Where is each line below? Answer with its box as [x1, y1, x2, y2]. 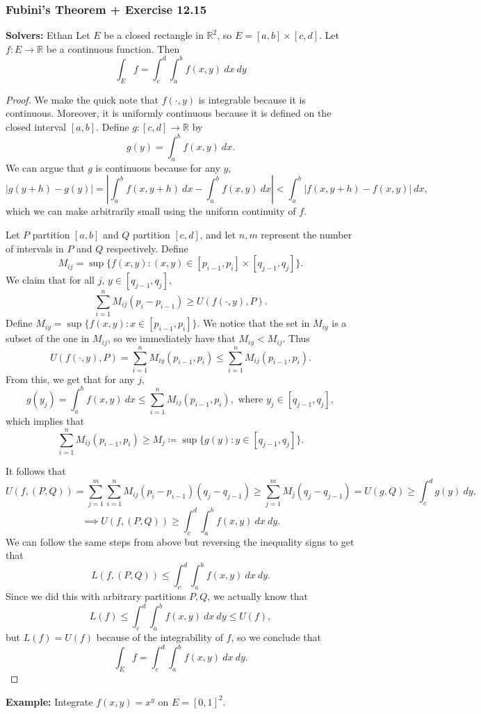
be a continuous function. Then [46, 41, 180, 56]
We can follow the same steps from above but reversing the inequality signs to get [6, 534, 354, 549]
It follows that [6, 464, 66, 478]
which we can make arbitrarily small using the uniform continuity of [6, 204, 296, 218]
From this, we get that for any [6, 371, 135, 386]
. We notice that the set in [197, 316, 310, 330]
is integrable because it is [198, 92, 306, 106]
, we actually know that [207, 589, 308, 603]
